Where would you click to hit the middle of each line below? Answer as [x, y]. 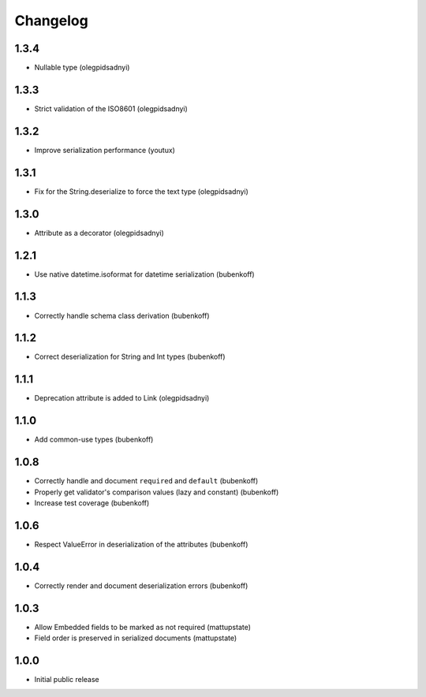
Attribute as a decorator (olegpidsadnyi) [99, 233]
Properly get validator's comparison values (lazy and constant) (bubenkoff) [157, 492]
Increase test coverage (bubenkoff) [92, 503]
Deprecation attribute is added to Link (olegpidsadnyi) [122, 398]
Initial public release [67, 679]
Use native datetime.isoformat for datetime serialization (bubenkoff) [145, 274]
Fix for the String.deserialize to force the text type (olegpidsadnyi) [141, 191]
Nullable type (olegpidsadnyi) [82, 68]
